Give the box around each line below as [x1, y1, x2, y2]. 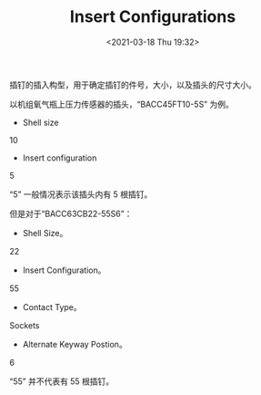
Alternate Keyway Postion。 [22, 338, 127, 349]
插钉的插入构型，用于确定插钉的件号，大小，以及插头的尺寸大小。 [9, 79, 256, 90]
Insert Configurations [69, 6, 236, 27]
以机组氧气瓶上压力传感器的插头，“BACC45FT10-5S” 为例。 [9, 99, 234, 109]
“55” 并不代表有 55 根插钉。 [9, 376, 115, 387]
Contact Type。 [22, 301, 82, 312]
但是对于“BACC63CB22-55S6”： [9, 208, 133, 219]
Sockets [9, 319, 40, 330]
